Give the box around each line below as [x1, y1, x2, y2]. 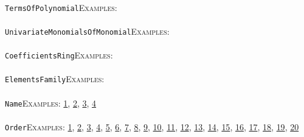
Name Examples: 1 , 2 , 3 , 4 [5, 96, 97, 109]
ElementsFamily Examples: [5, 72, 105, 85]
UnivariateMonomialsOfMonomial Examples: [5, 24, 170, 37]
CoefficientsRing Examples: [5, 49, 113, 61]
